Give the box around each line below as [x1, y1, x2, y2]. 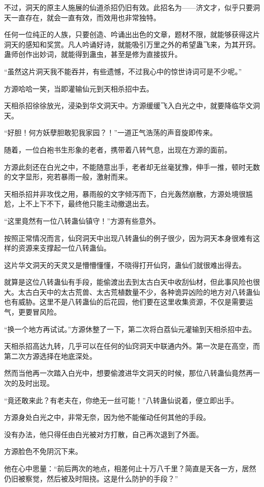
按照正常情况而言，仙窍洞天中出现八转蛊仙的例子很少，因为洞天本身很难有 [4, 232, 253, 243]
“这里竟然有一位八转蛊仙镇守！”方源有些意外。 [4, 215, 160, 226]
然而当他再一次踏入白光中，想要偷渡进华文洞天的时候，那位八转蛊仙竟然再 [4, 368, 253, 378]
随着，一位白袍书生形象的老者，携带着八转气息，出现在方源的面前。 [4, 144, 232, 155]
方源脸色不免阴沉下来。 [4, 446, 82, 456]
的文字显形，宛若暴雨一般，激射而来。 [4, 171, 132, 182]
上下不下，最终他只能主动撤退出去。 [32, 198, 153, 209]
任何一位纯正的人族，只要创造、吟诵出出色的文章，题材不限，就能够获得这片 [4, 29, 260, 40]
